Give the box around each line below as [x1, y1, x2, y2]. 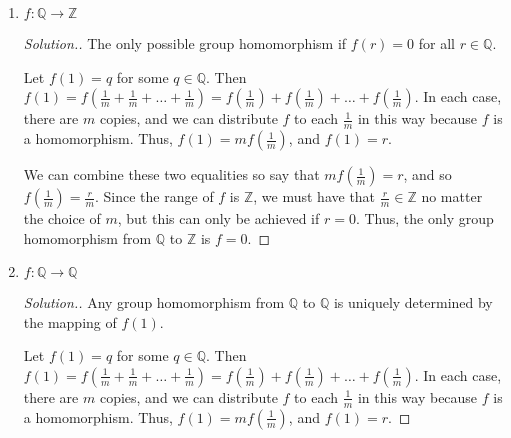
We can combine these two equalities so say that [23, 164, 320, 185]
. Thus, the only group [355, 208, 494, 229]
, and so [403, 164, 452, 185]
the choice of [23, 208, 101, 229]
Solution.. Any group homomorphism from [23, 292, 285, 313]
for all [418, 33, 455, 53]
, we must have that [253, 186, 376, 207]
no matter [421, 186, 483, 207]
